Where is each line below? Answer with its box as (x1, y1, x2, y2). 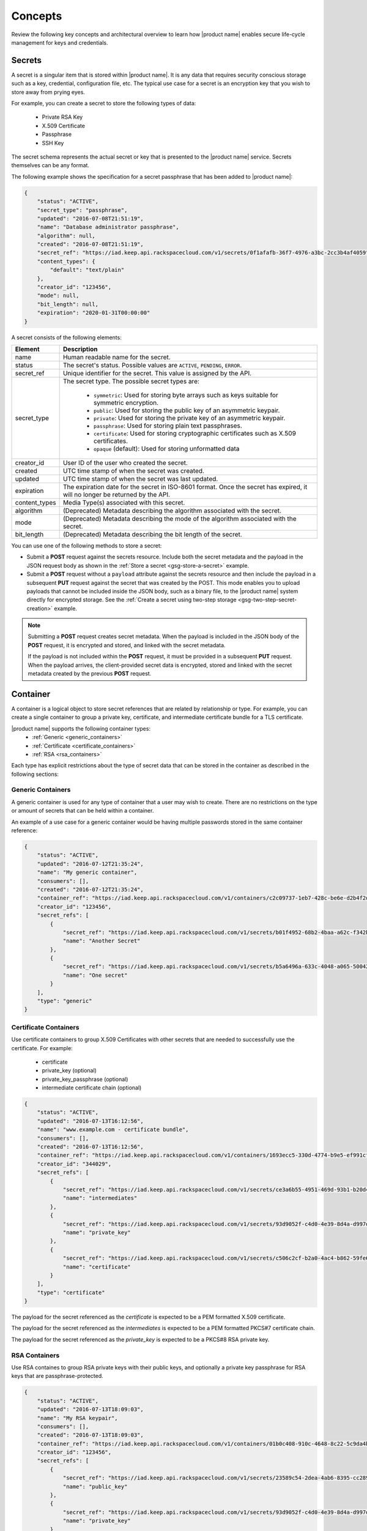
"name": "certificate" (62, 1263, 131, 1270)
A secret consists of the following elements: (11, 334, 122, 341)
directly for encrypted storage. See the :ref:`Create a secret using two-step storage (26, 596, 237, 603)
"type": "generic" (37, 998, 92, 1004)
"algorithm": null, (37, 232, 96, 239)
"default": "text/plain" (50, 266, 125, 274)
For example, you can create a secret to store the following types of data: (11, 100, 196, 107)
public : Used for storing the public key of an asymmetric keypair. (93, 406, 280, 415)
